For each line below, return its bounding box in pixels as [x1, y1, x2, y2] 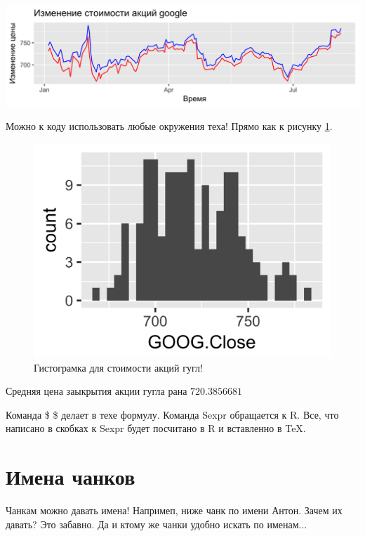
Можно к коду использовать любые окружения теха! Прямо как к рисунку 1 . [6, 119, 333, 133]
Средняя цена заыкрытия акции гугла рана [6, 384, 187, 398]
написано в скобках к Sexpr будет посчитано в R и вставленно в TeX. [6, 421, 306, 436]
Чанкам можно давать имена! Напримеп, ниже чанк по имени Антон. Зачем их [6, 503, 343, 518]
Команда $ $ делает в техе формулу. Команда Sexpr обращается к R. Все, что [6, 407, 339, 421]
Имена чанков [6, 462, 135, 491]
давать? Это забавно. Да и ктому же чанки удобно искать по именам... [6, 516, 307, 531]
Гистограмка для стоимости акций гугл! [34, 360, 203, 374]
